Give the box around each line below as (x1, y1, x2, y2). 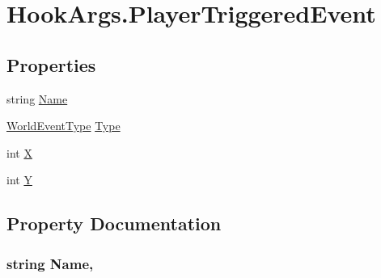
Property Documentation (6, 211, 222, 236)
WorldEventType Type (6, 117, 121, 134)
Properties (6, 52, 96, 77)
